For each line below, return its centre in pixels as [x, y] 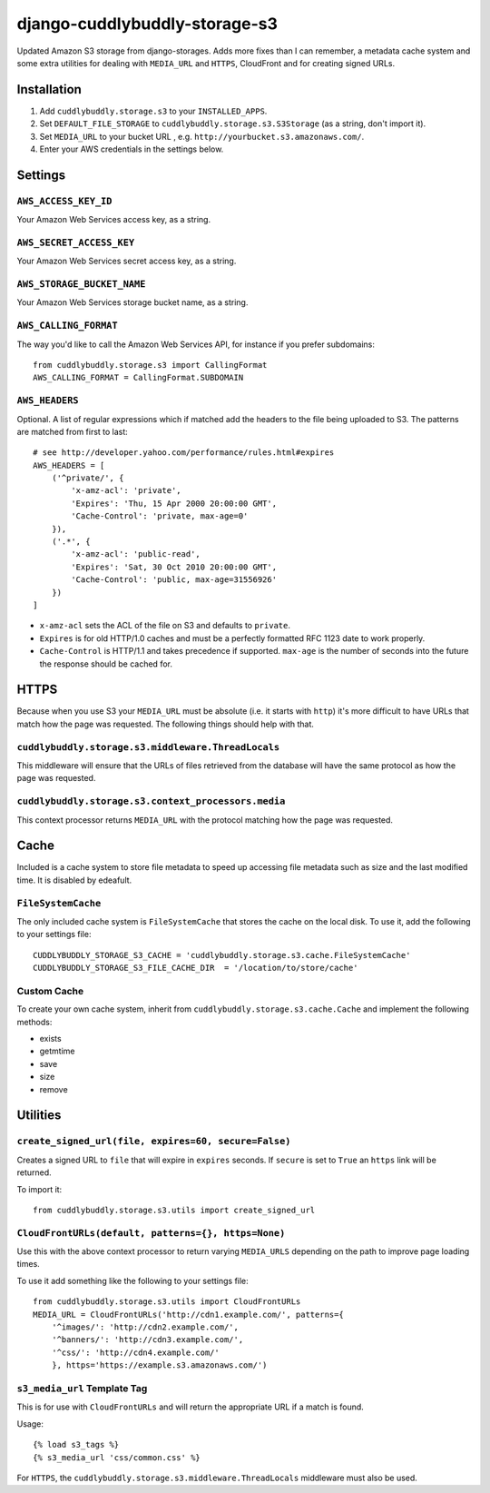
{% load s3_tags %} [76, 1445]
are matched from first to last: [73, 431]
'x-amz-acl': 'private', [126, 491]
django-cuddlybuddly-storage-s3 [147, 24]
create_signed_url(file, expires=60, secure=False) [154, 1142]
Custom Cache [50, 991]
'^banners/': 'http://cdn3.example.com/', [147, 1340]
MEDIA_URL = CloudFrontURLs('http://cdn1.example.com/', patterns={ [188, 1314]
